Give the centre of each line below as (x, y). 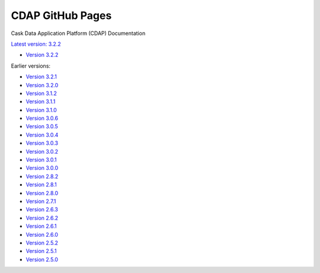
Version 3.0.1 (41, 160)
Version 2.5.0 (42, 259)
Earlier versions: (31, 66)
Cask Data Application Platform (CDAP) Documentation (78, 33)
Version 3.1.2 (41, 93)
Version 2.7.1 (41, 201)
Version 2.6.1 (41, 226)
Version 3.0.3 (42, 143)
